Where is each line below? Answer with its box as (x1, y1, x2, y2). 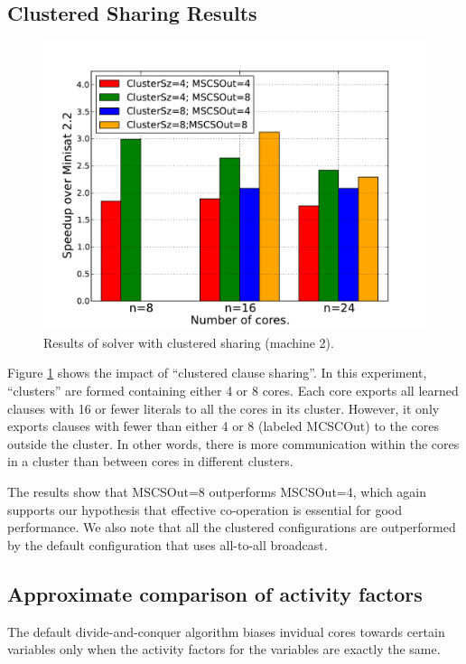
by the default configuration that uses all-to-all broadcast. (7, 535, 328, 554)
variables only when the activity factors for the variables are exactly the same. (7, 640, 441, 659)
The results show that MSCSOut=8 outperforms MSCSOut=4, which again (7, 482, 427, 500)
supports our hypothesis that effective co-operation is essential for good (7, 500, 403, 519)
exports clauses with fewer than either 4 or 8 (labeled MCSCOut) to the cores (7, 416, 440, 435)
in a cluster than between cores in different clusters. (7, 452, 294, 471)
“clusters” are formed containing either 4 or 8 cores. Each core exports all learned (7, 380, 459, 399)
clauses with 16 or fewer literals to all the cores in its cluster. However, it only (7, 398, 440, 417)
